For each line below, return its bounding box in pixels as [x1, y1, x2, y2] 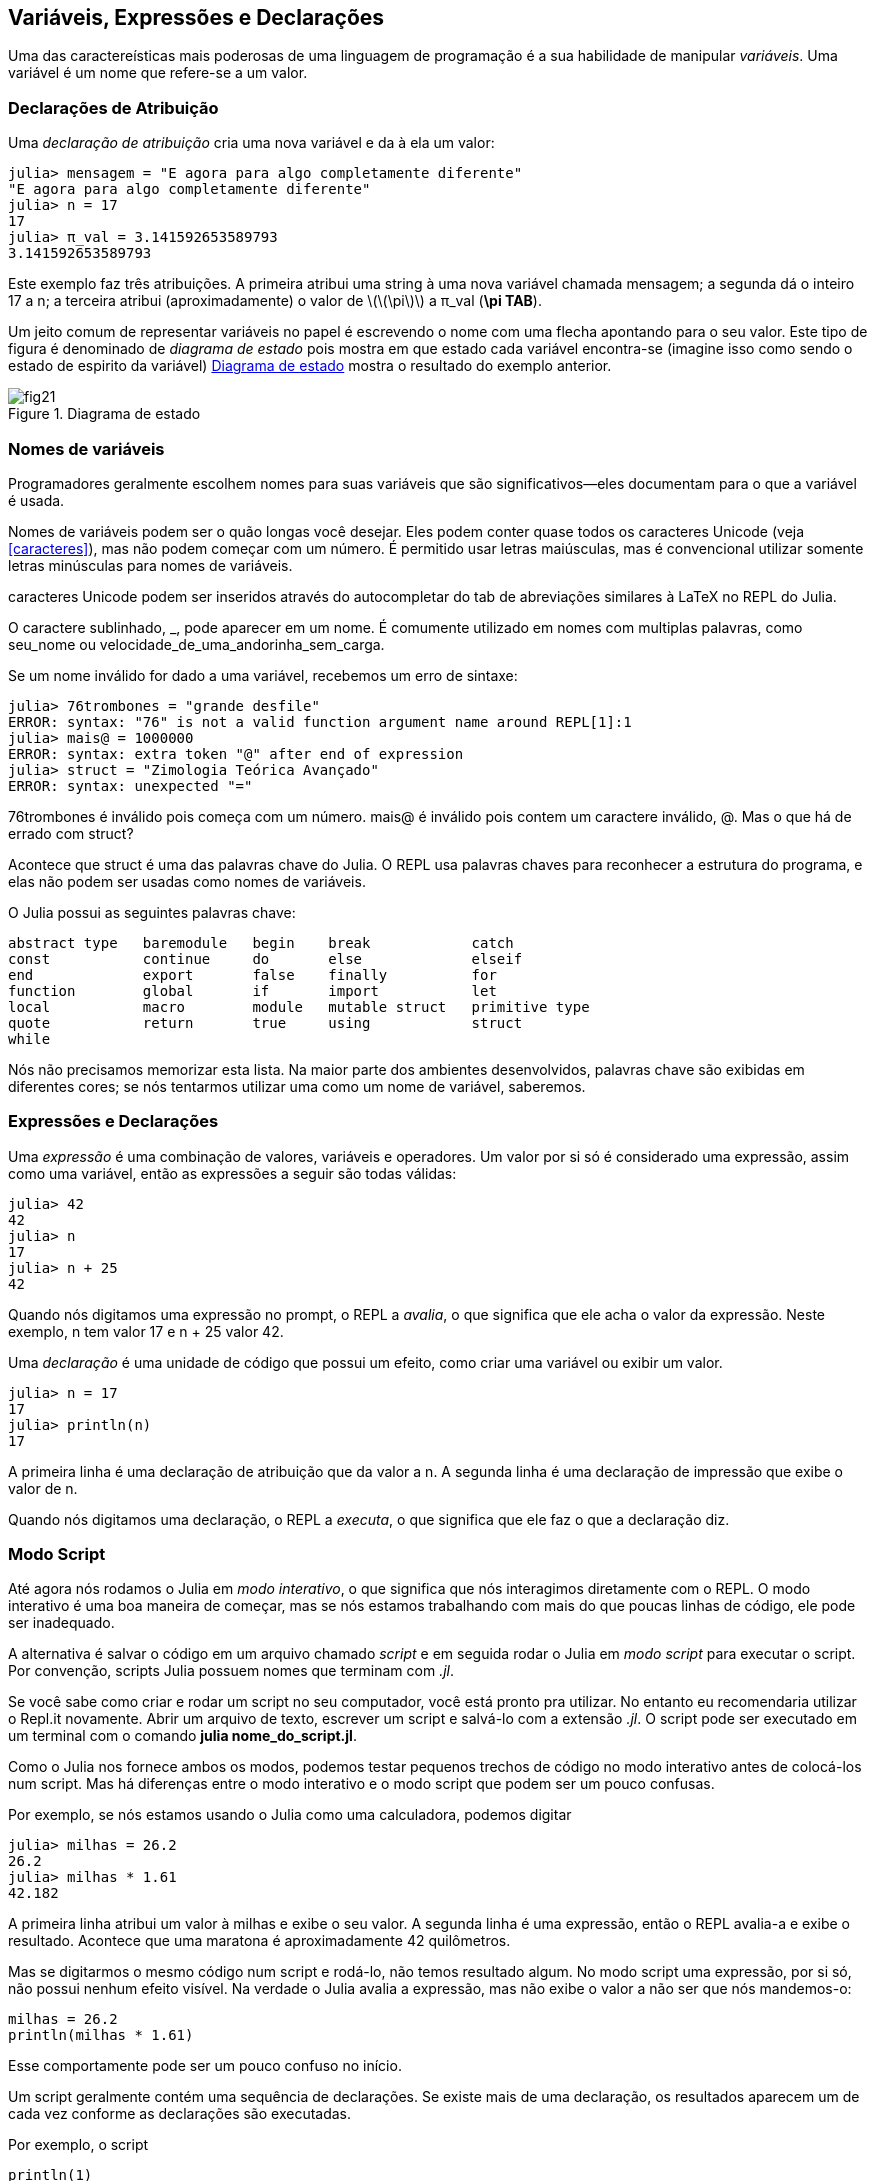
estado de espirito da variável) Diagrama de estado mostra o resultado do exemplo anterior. [8, 357, 612, 375]
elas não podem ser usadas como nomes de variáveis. [8, 872, 366, 890]
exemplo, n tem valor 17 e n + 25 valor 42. [8, 1322, 284, 1340]
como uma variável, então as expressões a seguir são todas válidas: [8, 1164, 457, 1182]
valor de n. [8, 1479, 78, 1497]
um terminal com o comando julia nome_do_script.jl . [8, 1727, 357, 1745]
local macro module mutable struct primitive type [8, 998, 590, 1015]
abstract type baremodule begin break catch [8, 934, 514, 951]
